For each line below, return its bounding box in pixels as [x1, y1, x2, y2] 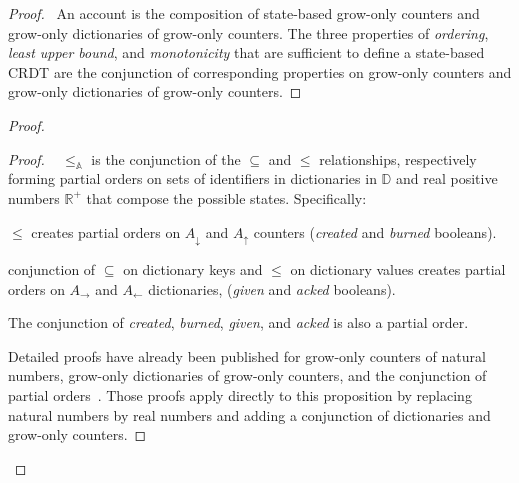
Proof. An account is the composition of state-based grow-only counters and [8, 3, 480, 23]
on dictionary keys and [123, 259, 263, 279]
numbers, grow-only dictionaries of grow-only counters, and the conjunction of [8, 365, 487, 386]
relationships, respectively [319, 148, 477, 169]
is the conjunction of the [91, 148, 241, 169]
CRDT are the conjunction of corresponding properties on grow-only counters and [8, 61, 512, 82]
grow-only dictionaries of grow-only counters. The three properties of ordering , [8, 22, 489, 43]
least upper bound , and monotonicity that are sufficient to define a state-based [8, 42, 485, 63]
